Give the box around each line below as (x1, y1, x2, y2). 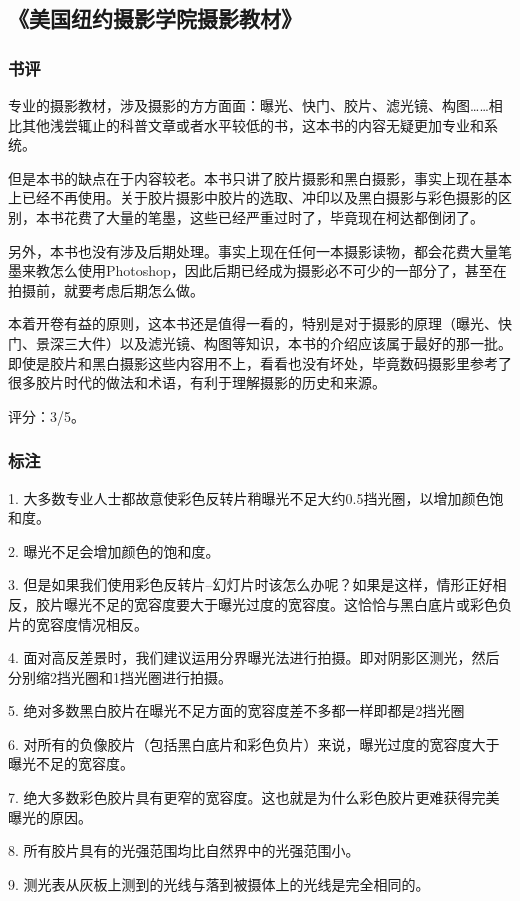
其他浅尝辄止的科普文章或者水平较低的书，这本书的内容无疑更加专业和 (21, 114, 484, 135)
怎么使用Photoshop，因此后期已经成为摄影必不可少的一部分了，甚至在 (49, 260, 507, 281)
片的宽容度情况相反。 (8, 613, 148, 634)
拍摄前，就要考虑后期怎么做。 (8, 279, 204, 300)
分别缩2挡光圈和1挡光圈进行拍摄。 (8, 666, 232, 687)
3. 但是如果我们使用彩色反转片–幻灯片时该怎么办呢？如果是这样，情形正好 (8, 574, 493, 595)
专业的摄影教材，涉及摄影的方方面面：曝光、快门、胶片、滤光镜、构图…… (8, 95, 489, 115)
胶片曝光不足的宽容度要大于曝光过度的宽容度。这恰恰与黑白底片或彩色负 (35, 593, 512, 614)
